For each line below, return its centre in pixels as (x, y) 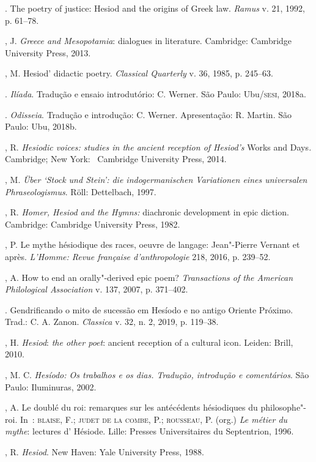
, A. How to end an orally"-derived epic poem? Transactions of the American (149, 277)
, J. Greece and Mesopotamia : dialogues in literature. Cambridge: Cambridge (149, 41)
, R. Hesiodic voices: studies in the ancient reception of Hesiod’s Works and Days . (158, 147)
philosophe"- (284, 407)
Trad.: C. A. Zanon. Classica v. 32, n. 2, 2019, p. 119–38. (112, 322)
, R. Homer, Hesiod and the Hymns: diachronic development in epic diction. (147, 212)
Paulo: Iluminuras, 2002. (51, 386)
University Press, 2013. (48, 52)
